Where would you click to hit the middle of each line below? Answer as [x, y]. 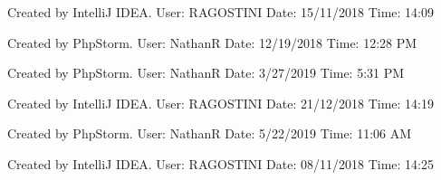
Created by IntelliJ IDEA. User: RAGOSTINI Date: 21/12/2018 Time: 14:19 [220, 103]
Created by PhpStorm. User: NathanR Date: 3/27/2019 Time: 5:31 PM [206, 73]
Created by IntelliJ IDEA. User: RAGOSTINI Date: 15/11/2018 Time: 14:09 [220, 12]
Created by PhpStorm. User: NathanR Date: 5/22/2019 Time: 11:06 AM [210, 133]
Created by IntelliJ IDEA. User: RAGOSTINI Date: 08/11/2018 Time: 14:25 [220, 163]
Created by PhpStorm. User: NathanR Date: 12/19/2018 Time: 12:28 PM [212, 42]
